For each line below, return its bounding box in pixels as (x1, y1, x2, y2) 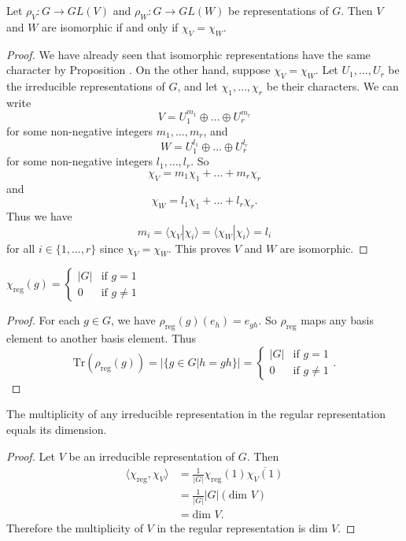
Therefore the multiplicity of (6, 519, 143, 535)
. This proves (168, 239, 231, 256)
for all (6, 239, 35, 256)
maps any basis (301, 312, 374, 328)
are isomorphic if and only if (42, 18, 179, 35)
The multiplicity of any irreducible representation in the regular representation (6, 406, 386, 422)
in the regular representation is (157, 519, 306, 535)
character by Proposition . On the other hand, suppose (6, 61, 271, 78)
